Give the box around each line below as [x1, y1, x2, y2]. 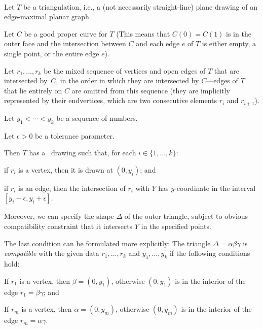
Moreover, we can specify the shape [4, 211, 114, 221]
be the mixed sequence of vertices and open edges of [44, 65, 206, 76]
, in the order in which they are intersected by [56, 75, 199, 86]
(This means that [116, 28, 170, 39]
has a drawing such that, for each [29, 147, 136, 158]
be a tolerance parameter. [35, 130, 115, 141]
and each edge [136, 38, 180, 49]
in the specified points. [141, 220, 211, 231]
